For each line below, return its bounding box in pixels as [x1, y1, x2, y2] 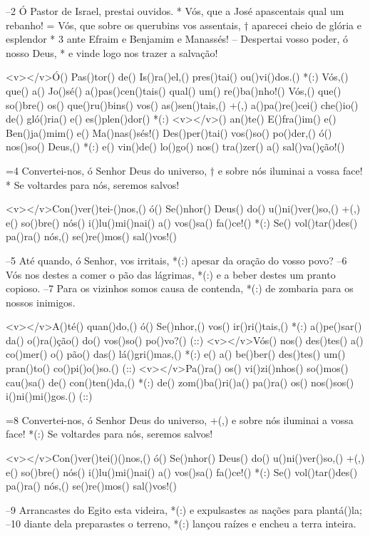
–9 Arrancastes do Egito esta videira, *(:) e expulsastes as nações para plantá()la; [6, 502, 362, 517]
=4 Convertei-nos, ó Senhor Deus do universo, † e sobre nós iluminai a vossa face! [6, 163, 363, 177]
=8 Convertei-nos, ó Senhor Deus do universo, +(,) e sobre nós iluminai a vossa [6, 412, 354, 427]
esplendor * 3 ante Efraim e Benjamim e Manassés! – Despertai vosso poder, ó [6, 31, 348, 46]
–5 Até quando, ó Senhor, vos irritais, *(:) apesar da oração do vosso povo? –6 [6, 252, 347, 267]
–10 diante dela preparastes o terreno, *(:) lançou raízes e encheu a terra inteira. [6, 516, 356, 531]
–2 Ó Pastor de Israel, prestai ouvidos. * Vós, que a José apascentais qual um [6, 4, 344, 18]
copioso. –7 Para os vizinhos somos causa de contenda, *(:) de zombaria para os [6, 281, 354, 296]
